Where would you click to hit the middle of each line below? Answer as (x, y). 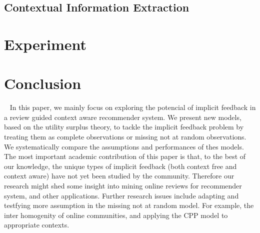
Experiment (45, 44)
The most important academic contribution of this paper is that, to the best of (125, 156)
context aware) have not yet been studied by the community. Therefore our (119, 176)
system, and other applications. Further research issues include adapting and (121, 195)
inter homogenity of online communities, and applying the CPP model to (116, 215)
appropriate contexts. (37, 225)
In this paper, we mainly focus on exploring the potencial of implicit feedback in (133, 107)
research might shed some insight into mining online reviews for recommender (123, 186)
